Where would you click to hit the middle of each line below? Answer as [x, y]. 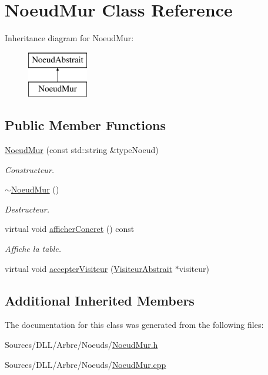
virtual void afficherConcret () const [70, 229]
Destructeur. [27, 209]
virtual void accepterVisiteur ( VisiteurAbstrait [89, 268]
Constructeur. [30, 169]
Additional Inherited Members [100, 300]
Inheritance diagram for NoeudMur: [69, 38]
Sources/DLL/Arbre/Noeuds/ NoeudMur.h [81, 345]
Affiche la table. [33, 249]
